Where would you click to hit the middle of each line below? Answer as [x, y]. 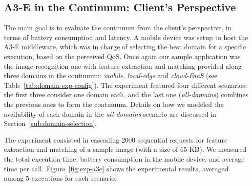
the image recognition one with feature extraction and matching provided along [123, 66]
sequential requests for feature [182, 139]
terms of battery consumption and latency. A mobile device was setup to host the [126, 37]
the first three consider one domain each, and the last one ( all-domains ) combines [126, 94]
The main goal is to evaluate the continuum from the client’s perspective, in [118, 28]
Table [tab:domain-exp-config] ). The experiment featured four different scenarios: [126, 85]
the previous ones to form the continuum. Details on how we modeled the [114, 104]
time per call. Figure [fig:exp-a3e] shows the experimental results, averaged [116, 168]
